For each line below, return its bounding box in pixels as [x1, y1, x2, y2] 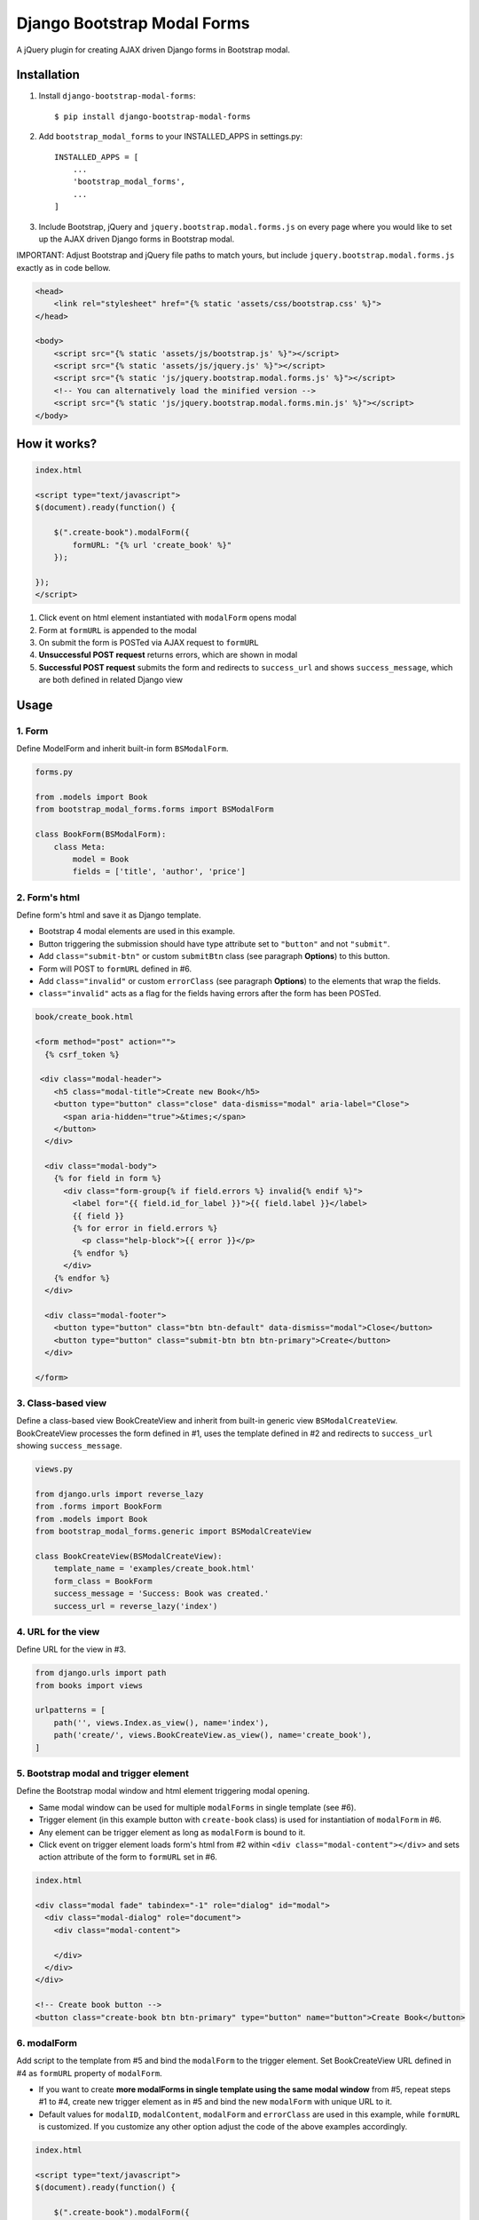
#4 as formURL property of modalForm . [16, 2067, 163, 2078]
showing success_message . [16, 1440, 122, 1451]
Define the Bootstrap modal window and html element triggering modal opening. [16, 1786, 310, 1796]
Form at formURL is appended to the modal [38, 624, 197, 635]
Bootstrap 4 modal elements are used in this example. [38, 926, 235, 937]
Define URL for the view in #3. [16, 1644, 127, 1655]
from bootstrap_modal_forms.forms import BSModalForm [35, 805, 274, 814]
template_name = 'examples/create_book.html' [53, 1564, 255, 1574]
